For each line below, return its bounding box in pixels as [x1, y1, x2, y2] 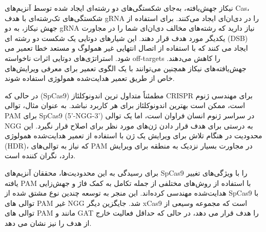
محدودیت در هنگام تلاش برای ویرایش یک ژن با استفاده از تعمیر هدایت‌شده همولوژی [5, 130, 262, 141]
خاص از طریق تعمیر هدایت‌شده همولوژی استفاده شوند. [5, 73, 175, 83]
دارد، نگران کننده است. [5, 150, 76, 161]
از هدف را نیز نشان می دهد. [5, 217, 92, 228]
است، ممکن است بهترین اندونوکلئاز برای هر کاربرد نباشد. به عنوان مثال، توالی [5, 100, 245, 111]
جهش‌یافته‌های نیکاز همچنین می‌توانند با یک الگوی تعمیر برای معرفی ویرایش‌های [5, 62, 247, 73]
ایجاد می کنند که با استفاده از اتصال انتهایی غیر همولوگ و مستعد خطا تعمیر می [5, 43, 248, 53]
